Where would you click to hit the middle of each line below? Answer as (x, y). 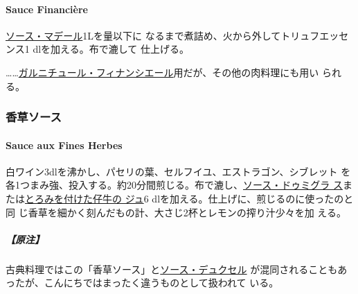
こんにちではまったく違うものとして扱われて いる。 (161, 283)
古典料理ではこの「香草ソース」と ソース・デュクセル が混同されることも (172, 269)
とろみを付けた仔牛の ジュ (84, 198)
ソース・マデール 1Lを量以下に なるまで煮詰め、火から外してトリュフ (163, 35)
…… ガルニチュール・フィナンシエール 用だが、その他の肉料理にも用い (162, 72)
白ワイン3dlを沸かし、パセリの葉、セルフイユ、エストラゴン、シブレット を (178, 171)
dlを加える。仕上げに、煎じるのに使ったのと (253, 198)
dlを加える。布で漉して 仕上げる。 (111, 49)
